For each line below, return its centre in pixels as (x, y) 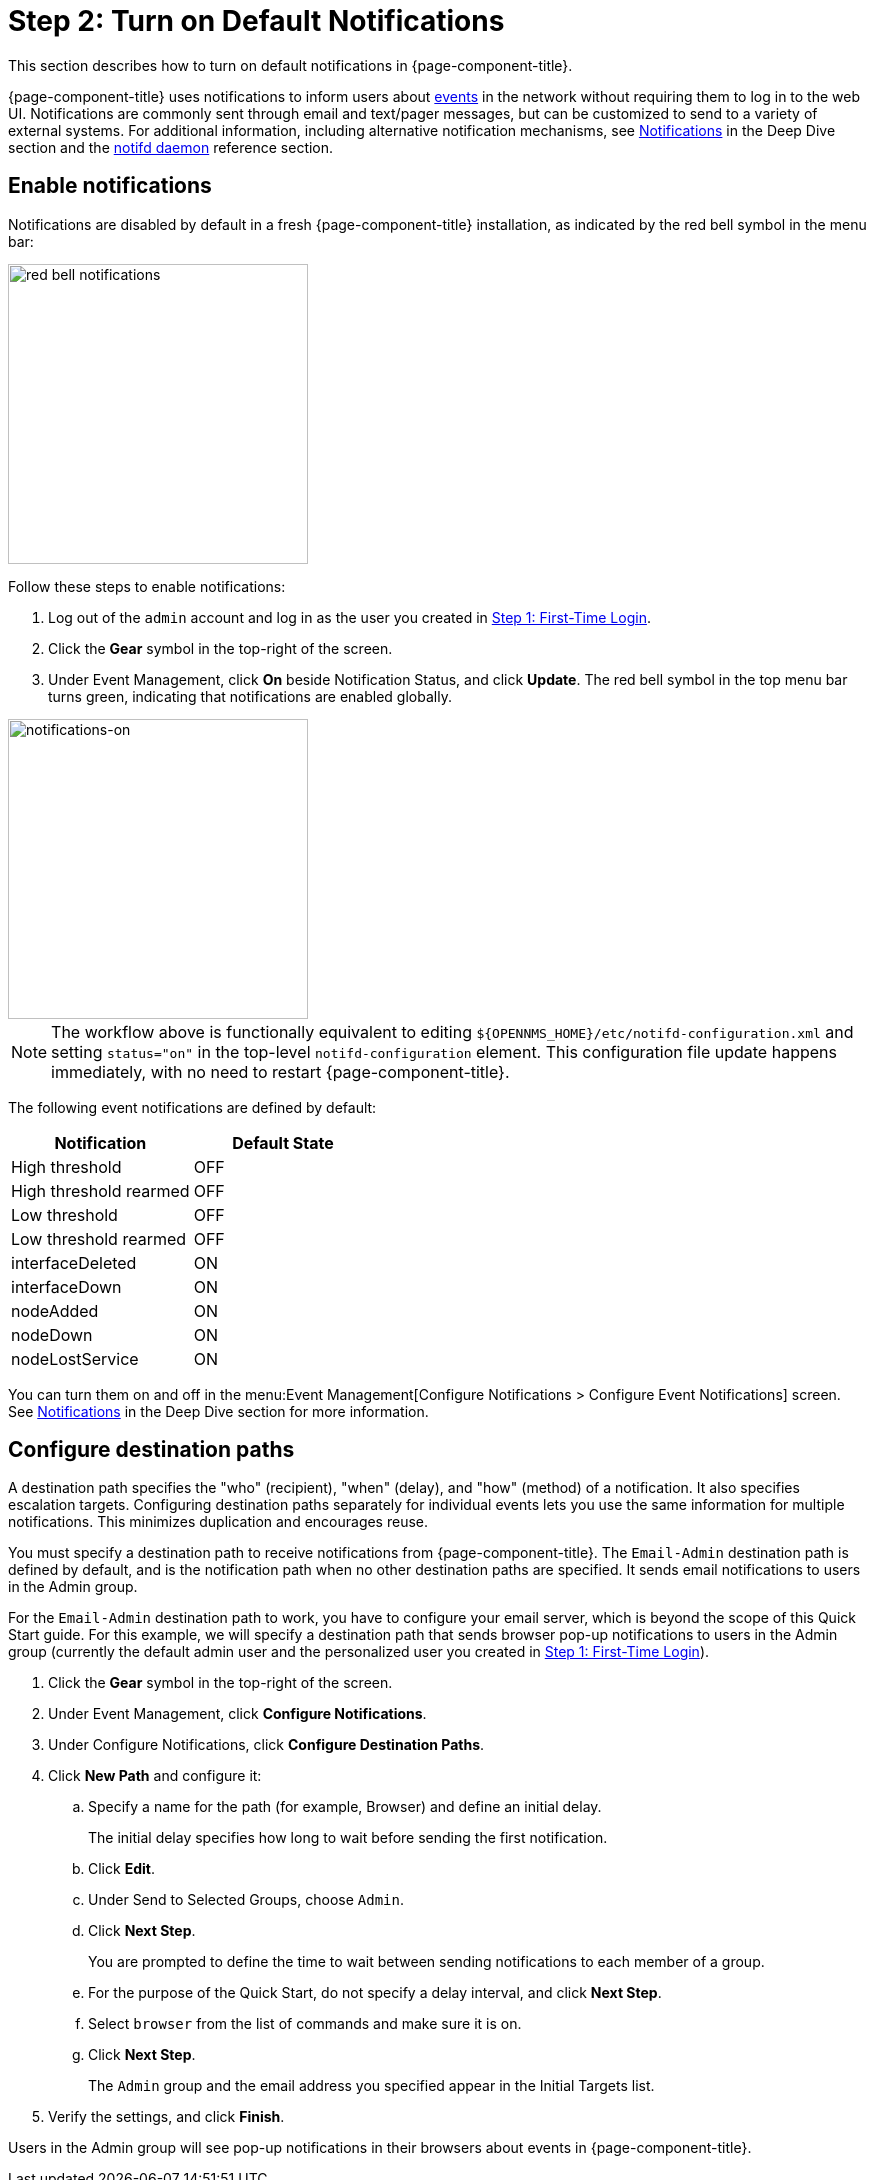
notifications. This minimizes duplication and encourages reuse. (218, 1522)
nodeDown (52, 1334)
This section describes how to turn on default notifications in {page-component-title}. (290, 65)
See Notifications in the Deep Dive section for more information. (218, 1411)
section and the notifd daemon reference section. (171, 147)
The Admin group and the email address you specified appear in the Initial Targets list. (371, 2086)
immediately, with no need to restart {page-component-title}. (280, 1071)
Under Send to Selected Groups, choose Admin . (246, 1900)
